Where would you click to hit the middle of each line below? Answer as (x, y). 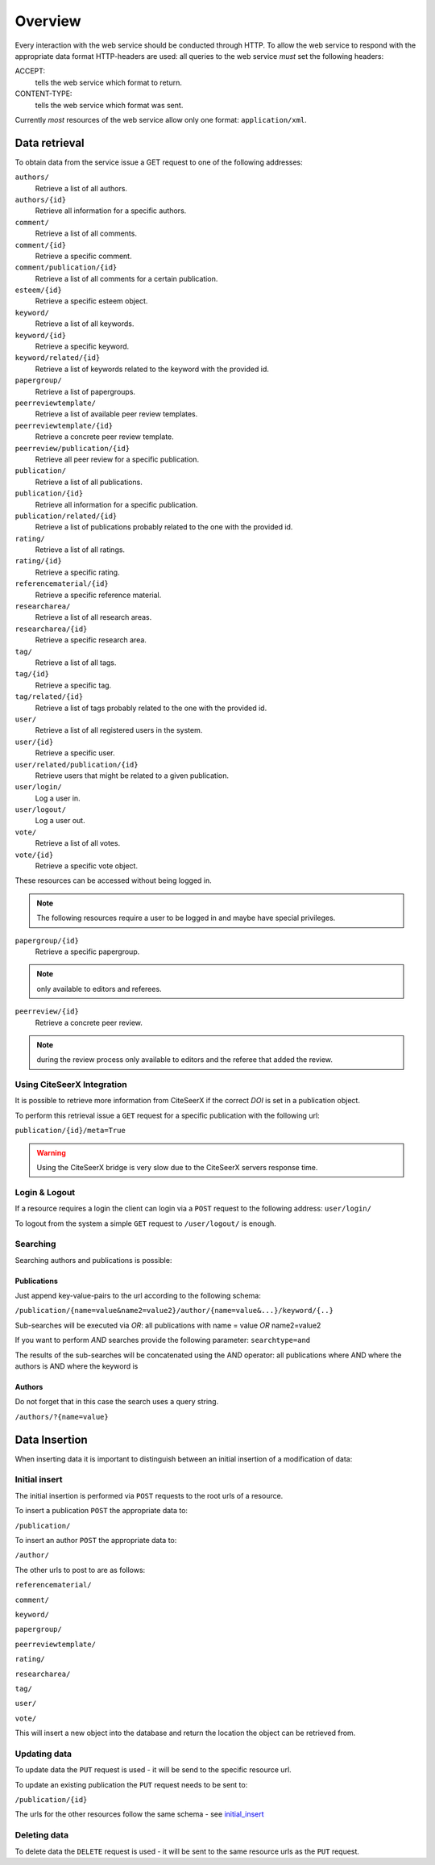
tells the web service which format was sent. (109, 105)
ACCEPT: (30, 71)
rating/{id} (38, 561)
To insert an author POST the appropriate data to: (96, 1541)
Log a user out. (60, 821)
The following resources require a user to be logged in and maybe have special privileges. (186, 918)
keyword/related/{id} (58, 358)
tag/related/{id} (49, 697)
